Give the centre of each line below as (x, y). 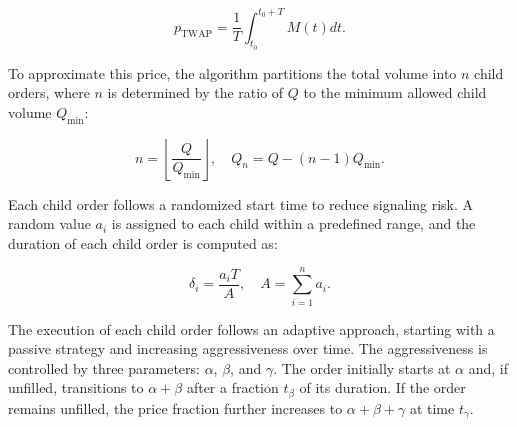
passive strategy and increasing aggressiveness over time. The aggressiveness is (248, 348)
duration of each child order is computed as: (143, 242)
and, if (488, 367)
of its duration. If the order (382, 387)
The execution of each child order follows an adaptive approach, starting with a (251, 328)
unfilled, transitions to (76, 387)
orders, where (49, 92)
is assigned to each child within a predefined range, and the (293, 223)
